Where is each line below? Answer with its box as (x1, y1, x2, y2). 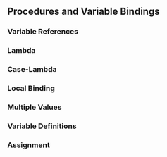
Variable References (7, 27, 79, 37)
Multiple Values (7, 102, 62, 112)
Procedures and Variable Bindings (7, 6, 160, 18)
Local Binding (7, 84, 55, 94)
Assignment (7, 140, 51, 150)
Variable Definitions (7, 121, 77, 131)
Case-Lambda (7, 65, 57, 75)
